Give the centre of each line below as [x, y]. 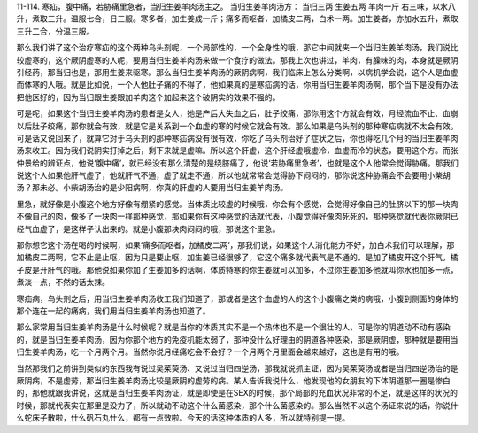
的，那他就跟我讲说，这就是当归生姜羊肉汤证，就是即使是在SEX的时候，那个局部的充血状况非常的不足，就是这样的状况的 [237, 393]
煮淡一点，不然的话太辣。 [63, 282]
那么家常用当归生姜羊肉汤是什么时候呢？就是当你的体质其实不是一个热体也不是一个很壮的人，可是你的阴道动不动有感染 [233, 327]
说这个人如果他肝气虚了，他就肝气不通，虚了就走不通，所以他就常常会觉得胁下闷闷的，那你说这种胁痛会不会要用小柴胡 [233, 175]
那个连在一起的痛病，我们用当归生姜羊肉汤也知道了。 [113, 311]
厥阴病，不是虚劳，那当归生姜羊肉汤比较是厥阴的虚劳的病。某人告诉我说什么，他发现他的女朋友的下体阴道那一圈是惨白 [233, 380]
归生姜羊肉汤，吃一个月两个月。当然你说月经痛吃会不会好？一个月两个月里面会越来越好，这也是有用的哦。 [210, 352]
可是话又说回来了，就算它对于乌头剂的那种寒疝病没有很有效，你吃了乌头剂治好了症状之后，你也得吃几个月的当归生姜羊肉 [237, 138]
